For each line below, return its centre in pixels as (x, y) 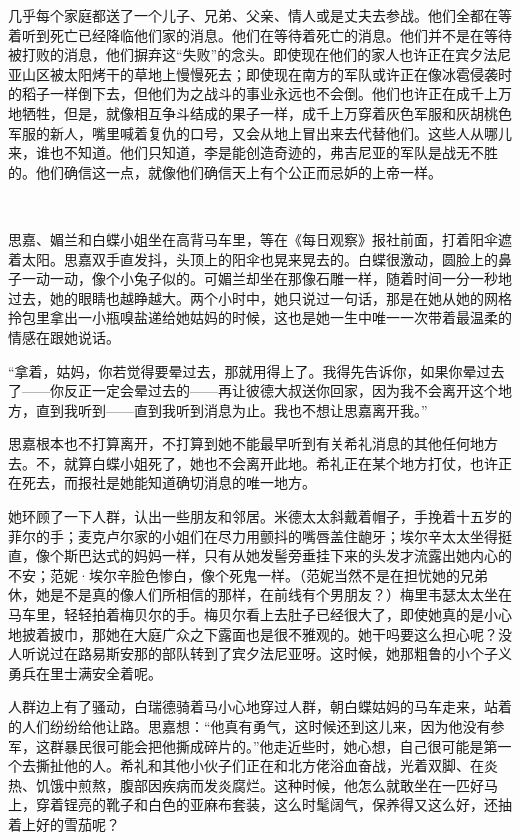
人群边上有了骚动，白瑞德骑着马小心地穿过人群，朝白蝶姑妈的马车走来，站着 (260, 706)
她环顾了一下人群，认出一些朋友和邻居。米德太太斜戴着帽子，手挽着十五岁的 (260, 516)
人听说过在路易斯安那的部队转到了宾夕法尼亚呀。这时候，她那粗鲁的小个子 (253, 653)
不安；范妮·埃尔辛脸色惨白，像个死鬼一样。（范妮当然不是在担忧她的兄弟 (248, 574)
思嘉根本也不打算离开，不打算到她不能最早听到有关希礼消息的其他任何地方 (253, 443)
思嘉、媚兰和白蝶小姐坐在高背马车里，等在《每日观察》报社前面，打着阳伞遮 (260, 238)
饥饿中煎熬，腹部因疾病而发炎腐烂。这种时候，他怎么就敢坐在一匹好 (259, 784)
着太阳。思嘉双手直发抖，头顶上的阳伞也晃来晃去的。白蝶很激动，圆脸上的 (253, 258)
